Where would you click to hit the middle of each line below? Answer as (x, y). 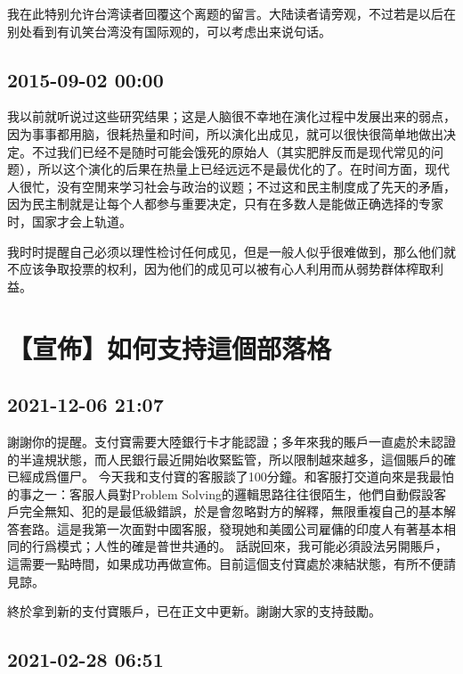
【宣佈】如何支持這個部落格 (170, 347)
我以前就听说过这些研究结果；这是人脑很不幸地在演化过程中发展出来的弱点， (231, 116)
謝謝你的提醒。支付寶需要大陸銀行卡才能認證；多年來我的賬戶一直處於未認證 (231, 441)
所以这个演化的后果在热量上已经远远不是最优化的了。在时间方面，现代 (244, 169)
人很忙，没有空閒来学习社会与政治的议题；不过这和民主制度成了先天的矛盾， (231, 186)
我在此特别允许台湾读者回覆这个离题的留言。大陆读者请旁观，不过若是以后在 (231, 13)
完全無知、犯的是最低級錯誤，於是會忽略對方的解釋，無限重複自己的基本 (231, 511)
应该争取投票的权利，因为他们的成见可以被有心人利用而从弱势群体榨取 (225, 269)
